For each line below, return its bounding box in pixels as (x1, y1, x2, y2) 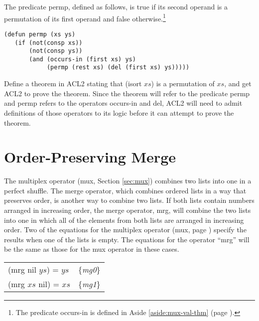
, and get (224, 78, 252, 89)
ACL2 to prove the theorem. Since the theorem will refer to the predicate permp (4, 88, 250, 98)
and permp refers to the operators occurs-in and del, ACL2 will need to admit (4, 98, 243, 108)
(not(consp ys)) (29, 47, 83, 55)
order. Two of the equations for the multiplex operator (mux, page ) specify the (4, 224, 247, 235)
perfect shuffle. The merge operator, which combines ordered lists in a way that (4, 185, 247, 195)
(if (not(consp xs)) (14, 39, 83, 46)
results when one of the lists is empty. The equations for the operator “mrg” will (4, 234, 250, 244)
